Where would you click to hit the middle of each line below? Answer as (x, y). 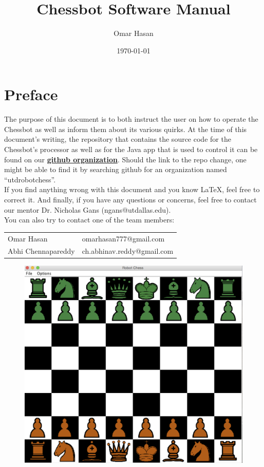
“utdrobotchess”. (30, 179)
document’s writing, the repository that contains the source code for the (118, 139)
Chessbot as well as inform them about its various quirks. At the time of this (126, 129)
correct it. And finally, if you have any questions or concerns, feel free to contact (130, 199)
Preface (31, 94)
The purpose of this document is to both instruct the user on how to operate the (131, 119)
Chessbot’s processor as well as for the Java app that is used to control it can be (131, 149)
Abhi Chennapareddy (41, 251)
